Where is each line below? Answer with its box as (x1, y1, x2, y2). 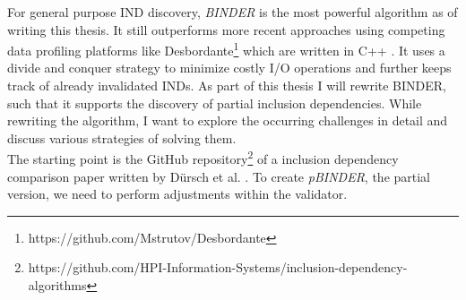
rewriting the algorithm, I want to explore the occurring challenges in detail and (7, 111, 448, 130)
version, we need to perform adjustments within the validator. (7, 184, 348, 203)
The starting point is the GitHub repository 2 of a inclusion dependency (7, 147, 399, 168)
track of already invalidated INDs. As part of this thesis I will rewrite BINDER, (7, 76, 446, 95)
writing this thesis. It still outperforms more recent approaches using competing (7, 20, 445, 39)
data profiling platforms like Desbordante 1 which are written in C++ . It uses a (7, 39, 445, 59)
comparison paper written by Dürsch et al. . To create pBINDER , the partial (7, 167, 431, 185)
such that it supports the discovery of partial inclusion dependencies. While (7, 93, 422, 112)
